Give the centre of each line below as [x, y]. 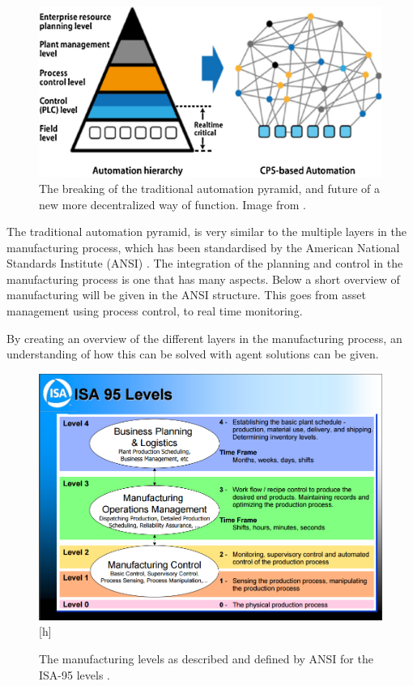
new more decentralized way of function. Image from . [172, 204]
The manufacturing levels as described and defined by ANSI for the [206, 659]
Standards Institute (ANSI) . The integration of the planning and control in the [205, 263]
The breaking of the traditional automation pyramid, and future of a [210, 188]
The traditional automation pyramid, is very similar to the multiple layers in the [206, 232]
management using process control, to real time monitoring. [155, 311]
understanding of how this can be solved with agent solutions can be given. [193, 354]
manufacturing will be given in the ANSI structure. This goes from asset [186, 295]
